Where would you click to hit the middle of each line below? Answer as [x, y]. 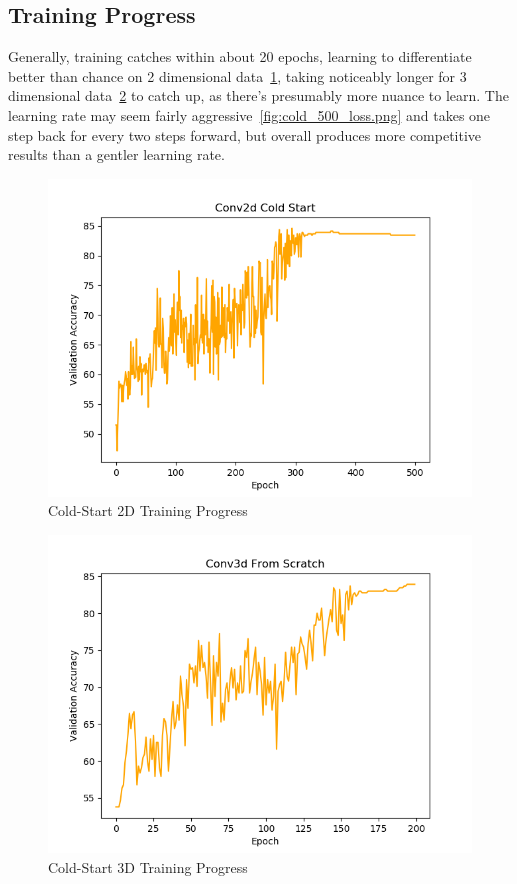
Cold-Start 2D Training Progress [148, 510]
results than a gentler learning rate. [116, 154]
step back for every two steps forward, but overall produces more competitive [245, 134]
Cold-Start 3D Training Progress [148, 866]
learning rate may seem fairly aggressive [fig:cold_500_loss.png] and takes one [249, 114]
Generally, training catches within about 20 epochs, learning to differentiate [240, 56]
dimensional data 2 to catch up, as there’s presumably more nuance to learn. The [258, 95]
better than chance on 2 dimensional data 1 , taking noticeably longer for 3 [237, 75]
